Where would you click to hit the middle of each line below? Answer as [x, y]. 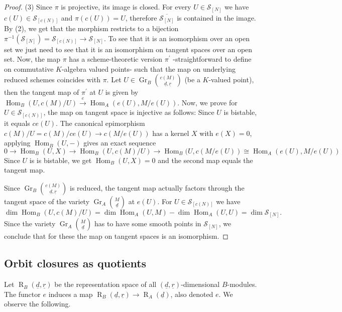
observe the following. [37, 304]
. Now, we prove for [207, 102]
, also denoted [192, 294]
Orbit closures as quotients [75, 263]
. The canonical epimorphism [100, 123]
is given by [122, 92]
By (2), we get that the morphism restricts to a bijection [91, 28]
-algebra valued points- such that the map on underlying [148, 68]
